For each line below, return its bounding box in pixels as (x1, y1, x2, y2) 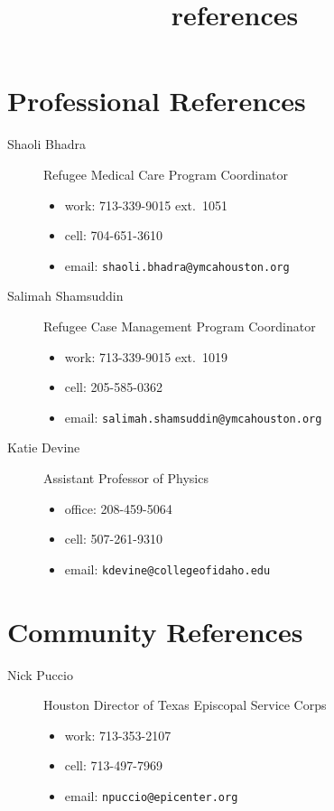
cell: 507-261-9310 (64, 529, 162, 548)
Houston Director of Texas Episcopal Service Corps (43, 695, 327, 714)
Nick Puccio (7, 665, 73, 684)
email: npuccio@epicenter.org (64, 786, 238, 805)
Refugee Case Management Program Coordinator (43, 316, 316, 335)
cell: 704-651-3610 (64, 226, 162, 245)
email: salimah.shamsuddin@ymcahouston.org (64, 407, 322, 426)
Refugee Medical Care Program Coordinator (43, 164, 288, 183)
